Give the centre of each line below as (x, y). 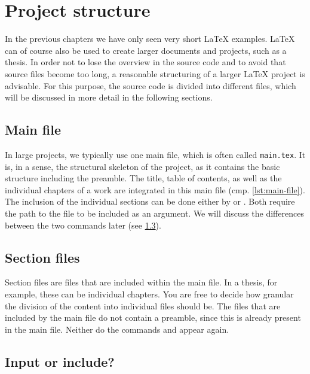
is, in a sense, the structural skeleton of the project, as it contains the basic (142, 166)
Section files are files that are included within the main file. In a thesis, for (141, 282)
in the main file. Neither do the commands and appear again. (117, 329)
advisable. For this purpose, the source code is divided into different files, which (151, 85)
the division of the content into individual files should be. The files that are (143, 305)
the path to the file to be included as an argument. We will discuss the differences (154, 213)
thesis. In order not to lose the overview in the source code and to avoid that (145, 62)
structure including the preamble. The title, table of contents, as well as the (143, 178)
